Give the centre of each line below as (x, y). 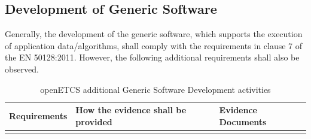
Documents (243, 121)
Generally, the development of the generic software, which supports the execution (154, 34)
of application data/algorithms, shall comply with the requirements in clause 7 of (154, 45)
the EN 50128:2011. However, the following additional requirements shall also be (152, 57)
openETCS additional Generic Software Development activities (155, 89)
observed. (22, 69)
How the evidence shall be (131, 110)
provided (94, 121)
